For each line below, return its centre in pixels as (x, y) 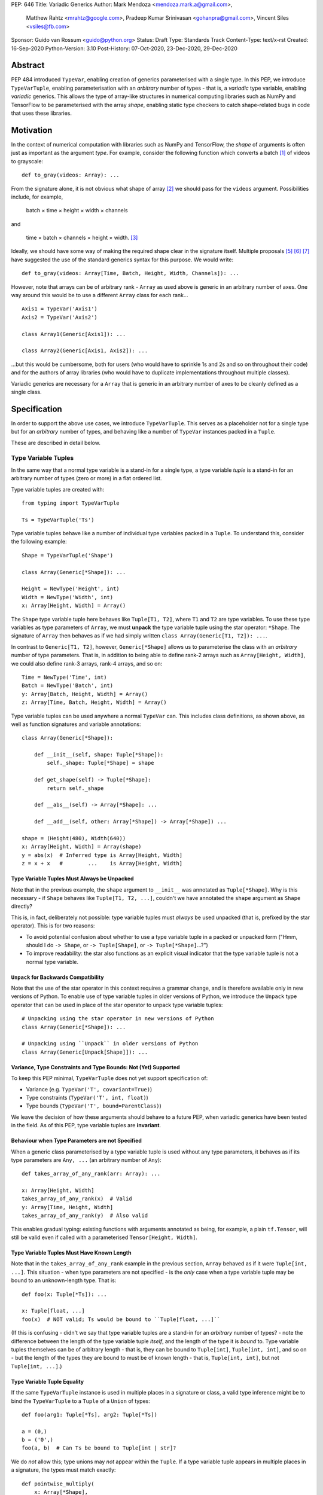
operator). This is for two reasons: (53, 926)
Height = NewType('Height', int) (71, 589)
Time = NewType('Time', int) (64, 677)
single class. (26, 392)
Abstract (28, 65)
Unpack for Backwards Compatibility (57, 977)
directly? (22, 907)
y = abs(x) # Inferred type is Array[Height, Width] (102, 855)
